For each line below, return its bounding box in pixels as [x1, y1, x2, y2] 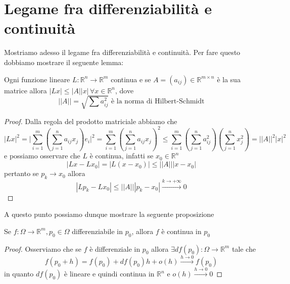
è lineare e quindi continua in [64, 268, 155, 279]
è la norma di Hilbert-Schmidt [111, 98, 205, 105]
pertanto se [4, 168, 39, 179]
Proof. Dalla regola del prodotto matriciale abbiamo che [4, 116, 177, 126]
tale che [232, 243, 256, 254]
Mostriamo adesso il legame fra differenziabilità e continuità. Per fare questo [4, 47, 240, 58]
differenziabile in [72, 225, 123, 236]
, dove [115, 85, 134, 95]
